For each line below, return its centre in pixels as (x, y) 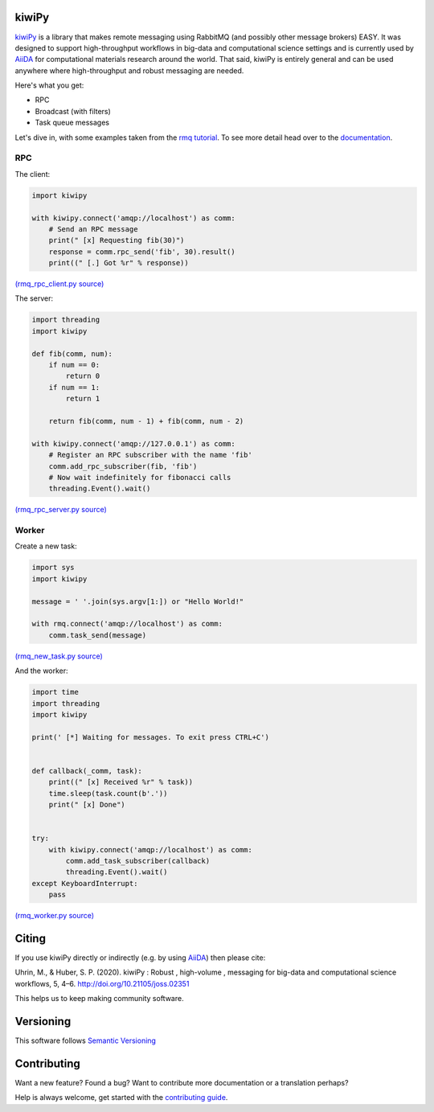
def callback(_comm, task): (87, 771)
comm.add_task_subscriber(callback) (138, 861)
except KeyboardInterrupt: (85, 883)
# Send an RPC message (93, 229)
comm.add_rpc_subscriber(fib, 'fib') (123, 466)
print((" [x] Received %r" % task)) (121, 782)
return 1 (83, 399)
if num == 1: (74, 387)
